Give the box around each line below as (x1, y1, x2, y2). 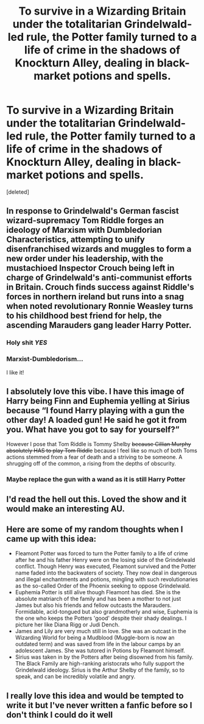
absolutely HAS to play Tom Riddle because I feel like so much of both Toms (6, 447, 198, 455)
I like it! (6, 369, 24, 376)
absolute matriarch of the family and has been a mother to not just (15, 595, 181, 603)
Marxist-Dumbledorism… (6, 355, 83, 363)
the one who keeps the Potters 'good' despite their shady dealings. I (15, 614, 187, 622)
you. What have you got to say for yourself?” (6, 424, 180, 435)
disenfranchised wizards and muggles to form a (6, 244, 192, 254)
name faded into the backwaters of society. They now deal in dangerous (15, 569, 197, 577)
